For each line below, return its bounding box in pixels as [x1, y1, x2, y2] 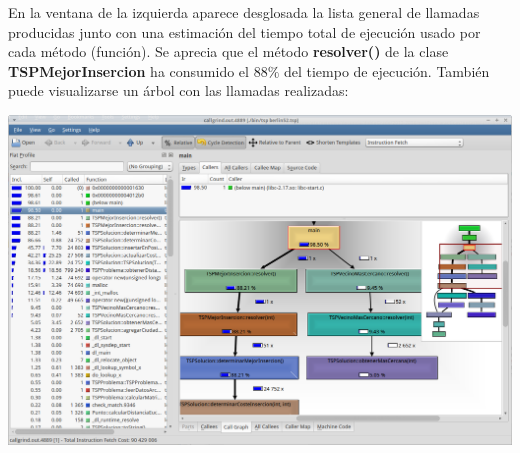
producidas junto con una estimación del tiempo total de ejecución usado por [8, 21, 481, 42]
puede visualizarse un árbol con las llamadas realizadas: [8, 80, 349, 101]
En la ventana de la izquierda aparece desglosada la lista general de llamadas [8, 2, 480, 22]
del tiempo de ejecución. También [283, 60, 490, 81]
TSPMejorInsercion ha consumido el [8, 60, 249, 81]
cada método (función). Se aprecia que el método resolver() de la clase [8, 41, 449, 62]
